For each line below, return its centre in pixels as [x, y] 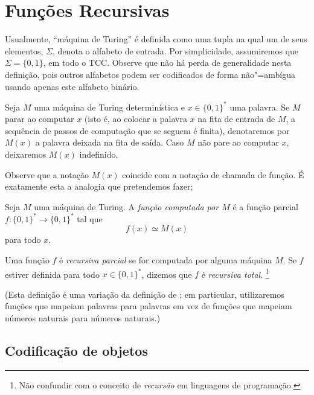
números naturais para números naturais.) [83, 318]
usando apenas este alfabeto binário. [72, 86]
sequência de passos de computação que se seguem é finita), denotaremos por [147, 130]
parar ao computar [40, 119]
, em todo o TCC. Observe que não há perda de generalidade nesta [167, 63]
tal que [90, 218]
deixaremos [26, 154]
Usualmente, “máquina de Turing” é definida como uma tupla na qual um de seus [156, 39]
